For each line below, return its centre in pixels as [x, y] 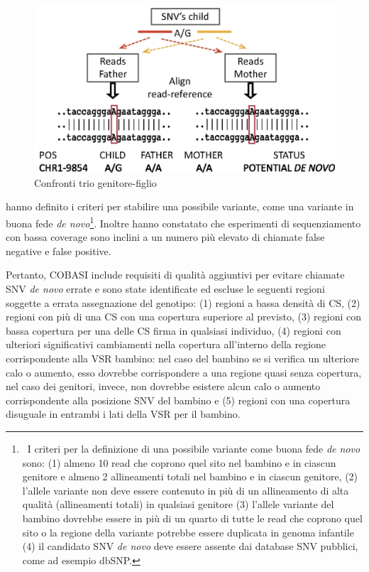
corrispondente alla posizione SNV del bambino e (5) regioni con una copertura [178, 400]
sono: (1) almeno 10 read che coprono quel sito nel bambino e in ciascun [179, 462]
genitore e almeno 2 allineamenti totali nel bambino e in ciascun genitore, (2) [190, 476]
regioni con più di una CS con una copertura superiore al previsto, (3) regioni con [183, 317]
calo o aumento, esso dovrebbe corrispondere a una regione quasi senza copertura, [184, 372]
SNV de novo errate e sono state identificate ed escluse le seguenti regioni [165, 288]
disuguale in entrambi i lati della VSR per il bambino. [123, 414]
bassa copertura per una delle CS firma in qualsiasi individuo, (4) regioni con [174, 330]
